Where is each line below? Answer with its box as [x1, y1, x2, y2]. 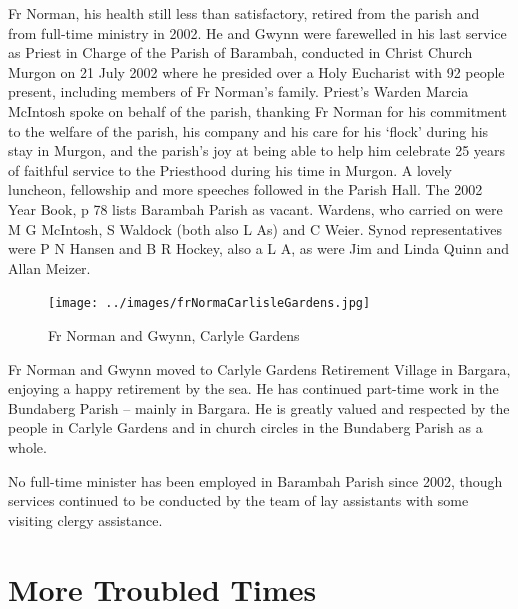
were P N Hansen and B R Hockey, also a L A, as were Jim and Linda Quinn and [8, 238, 510, 259]
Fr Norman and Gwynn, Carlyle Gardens [48, 324, 300, 345]
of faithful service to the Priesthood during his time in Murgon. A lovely [8, 159, 452, 180]
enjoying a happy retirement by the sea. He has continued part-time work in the [8, 378, 499, 399]
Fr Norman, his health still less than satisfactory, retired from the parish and [8, 3, 480, 23]
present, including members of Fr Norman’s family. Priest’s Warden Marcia [8, 81, 469, 102]
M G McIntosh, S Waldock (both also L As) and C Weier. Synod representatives [8, 218, 502, 239]
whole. [8, 436, 47, 457]
